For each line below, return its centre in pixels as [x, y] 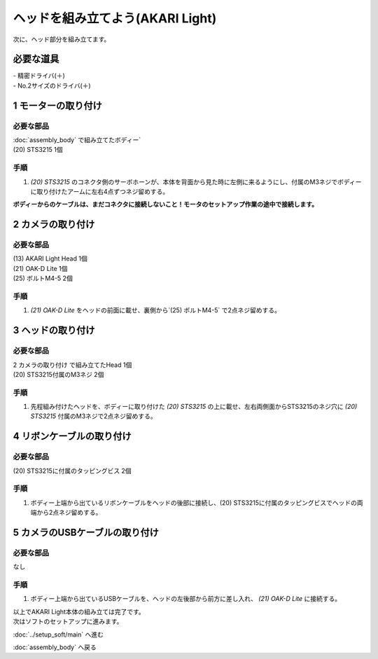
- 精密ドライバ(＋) [39, 76]
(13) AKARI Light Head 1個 [50, 258]
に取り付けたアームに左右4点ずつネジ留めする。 [100, 191]
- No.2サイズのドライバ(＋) [52, 85]
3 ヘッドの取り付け [54, 330]
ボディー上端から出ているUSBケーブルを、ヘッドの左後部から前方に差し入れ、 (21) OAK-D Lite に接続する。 [186, 599]
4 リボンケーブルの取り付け [72, 437]
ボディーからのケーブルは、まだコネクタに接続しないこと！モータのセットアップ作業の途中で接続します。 [166, 204]
